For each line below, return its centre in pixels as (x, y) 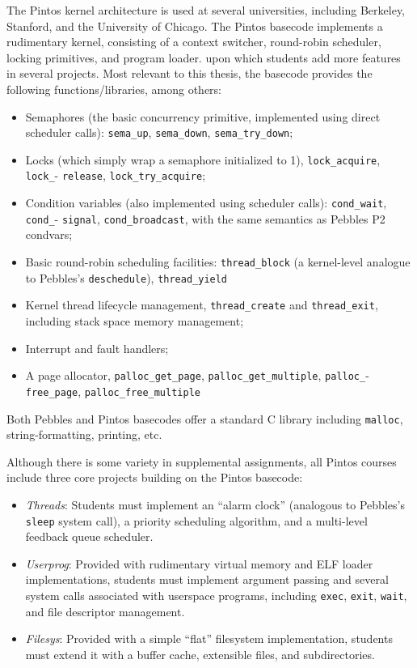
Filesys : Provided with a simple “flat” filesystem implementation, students (209, 638)
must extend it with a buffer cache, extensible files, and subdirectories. (200, 654)
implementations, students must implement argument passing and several (207, 579)
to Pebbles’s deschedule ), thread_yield (126, 277)
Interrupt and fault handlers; (97, 348)
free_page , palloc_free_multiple (113, 391)
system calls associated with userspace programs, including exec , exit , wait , (216, 595)
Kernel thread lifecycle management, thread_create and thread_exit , (202, 305)
